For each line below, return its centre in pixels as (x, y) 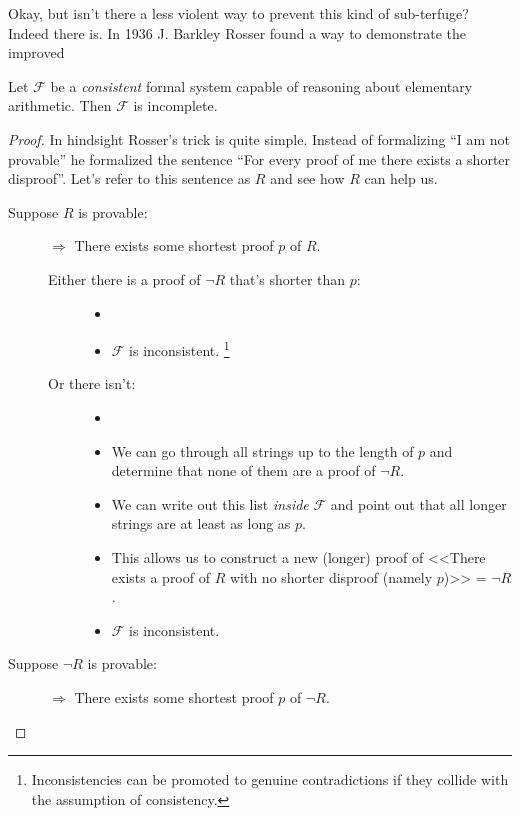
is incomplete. (175, 105)
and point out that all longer (418, 503)
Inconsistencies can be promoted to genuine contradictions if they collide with (270, 779)
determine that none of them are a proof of (243, 470)
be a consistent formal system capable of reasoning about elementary (261, 85)
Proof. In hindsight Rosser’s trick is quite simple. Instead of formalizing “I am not (259, 138)
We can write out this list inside (210, 503)
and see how (307, 178)
